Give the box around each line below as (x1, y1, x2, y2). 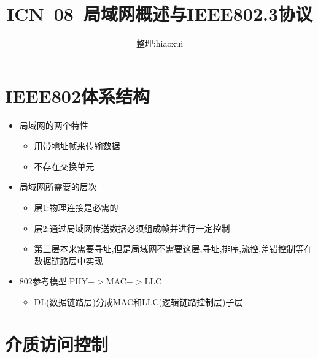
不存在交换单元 (34, 159, 95, 172)
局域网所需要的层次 (19, 180, 97, 193)
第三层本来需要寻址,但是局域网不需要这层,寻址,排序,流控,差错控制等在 (34, 242, 313, 255)
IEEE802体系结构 (5, 83, 150, 108)
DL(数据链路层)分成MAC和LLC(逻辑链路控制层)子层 (34, 295, 243, 308)
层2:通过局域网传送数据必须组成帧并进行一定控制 (34, 221, 230, 234)
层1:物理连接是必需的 (34, 201, 118, 214)
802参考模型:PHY (19, 275, 88, 288)
